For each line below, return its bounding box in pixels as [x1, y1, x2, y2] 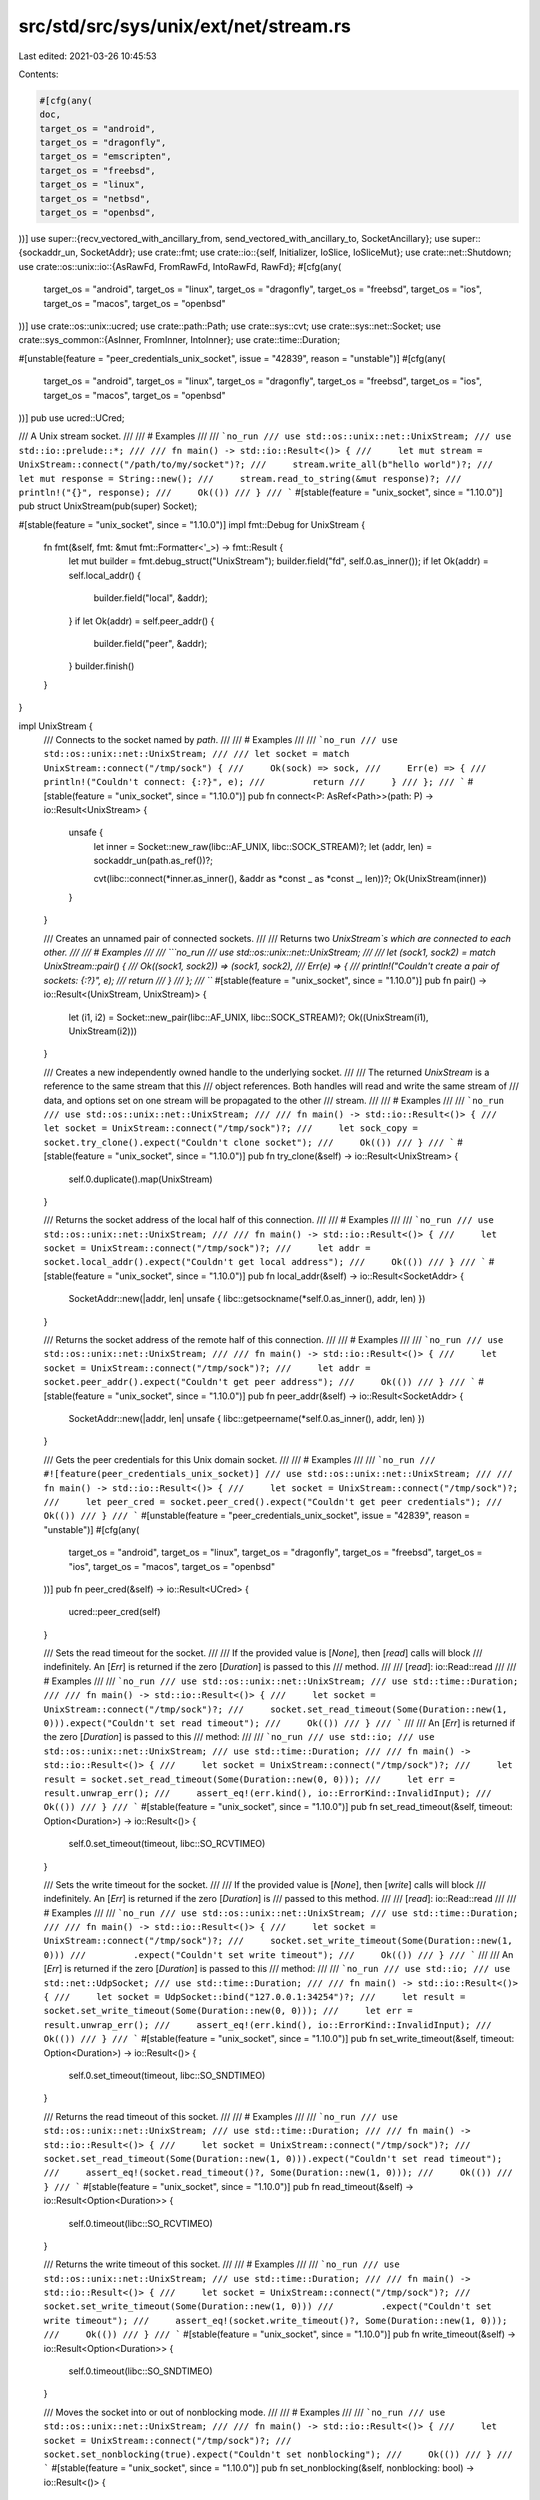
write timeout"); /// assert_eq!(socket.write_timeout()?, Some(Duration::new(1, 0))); [43, 2315, 508, 2326]
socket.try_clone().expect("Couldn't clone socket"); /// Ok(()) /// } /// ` [43, 1136, 455, 1148]
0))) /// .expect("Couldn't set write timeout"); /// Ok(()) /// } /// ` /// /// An [43, 1948, 514, 1960]
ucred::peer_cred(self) [68, 1606, 161, 1618]
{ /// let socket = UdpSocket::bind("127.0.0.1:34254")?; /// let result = [43, 1991, 466, 2003]
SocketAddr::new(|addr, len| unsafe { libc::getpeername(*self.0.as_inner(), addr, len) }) [68, 1412, 425, 1424]
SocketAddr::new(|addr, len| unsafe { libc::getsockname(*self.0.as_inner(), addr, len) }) [68, 1293, 426, 1305]
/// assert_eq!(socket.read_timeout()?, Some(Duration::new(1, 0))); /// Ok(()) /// [43, 2167, 514, 2179]
